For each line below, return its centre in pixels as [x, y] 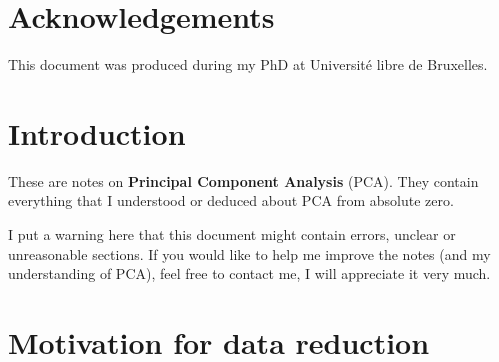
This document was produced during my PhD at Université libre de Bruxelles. [248, 64]
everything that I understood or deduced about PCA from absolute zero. [231, 200]
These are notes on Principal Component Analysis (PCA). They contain [243, 180]
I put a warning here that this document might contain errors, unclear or [232, 234]
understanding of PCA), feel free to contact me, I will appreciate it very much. [249, 273]
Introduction [97, 132]
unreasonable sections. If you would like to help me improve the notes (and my [249, 253]
